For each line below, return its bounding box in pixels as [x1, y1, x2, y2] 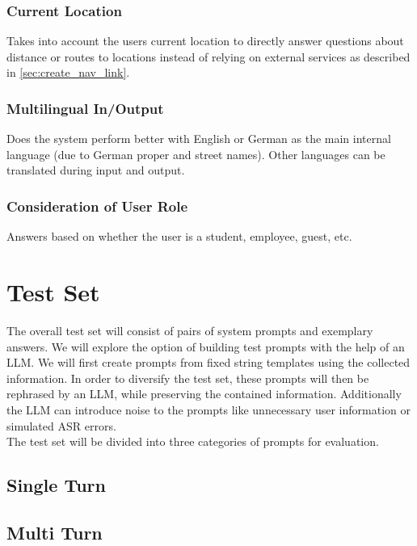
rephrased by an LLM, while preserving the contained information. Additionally [6, 385, 402, 402]
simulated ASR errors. [6, 417, 116, 434]
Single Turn [6, 472, 106, 498]
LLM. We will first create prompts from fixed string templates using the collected [6, 354, 411, 371]
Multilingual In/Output [6, 98, 164, 118]
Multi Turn [6, 519, 103, 544]
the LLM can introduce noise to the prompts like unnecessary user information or [6, 401, 411, 418]
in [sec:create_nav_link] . [6, 64, 130, 81]
